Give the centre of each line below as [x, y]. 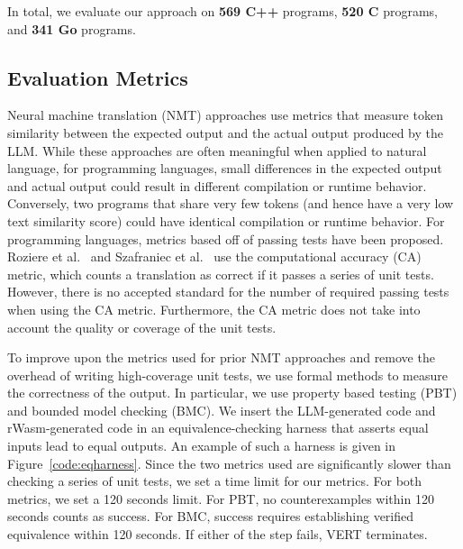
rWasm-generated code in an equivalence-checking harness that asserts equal [218, 428]
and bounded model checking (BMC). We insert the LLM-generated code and [222, 410]
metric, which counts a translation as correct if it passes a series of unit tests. [221, 274]
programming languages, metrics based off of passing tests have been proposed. [226, 238]
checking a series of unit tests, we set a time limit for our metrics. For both [215, 481]
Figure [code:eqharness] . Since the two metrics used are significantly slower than [229, 463]
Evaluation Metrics [98, 77]
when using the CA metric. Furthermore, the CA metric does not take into [214, 309]
